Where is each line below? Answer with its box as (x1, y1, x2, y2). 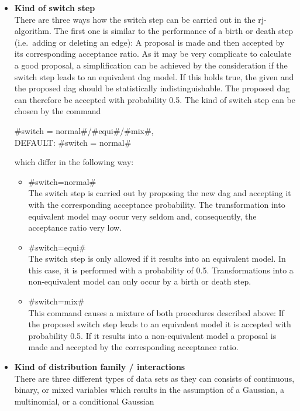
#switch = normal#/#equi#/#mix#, (14, 124, 154, 136)
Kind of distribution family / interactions (14, 361, 185, 373)
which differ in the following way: (14, 156, 134, 168)
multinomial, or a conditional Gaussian (14, 395, 154, 407)
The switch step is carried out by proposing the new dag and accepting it (28, 187, 291, 199)
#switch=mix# (28, 295, 85, 307)
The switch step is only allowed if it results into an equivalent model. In (28, 252, 286, 265)
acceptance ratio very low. (28, 221, 122, 234)
